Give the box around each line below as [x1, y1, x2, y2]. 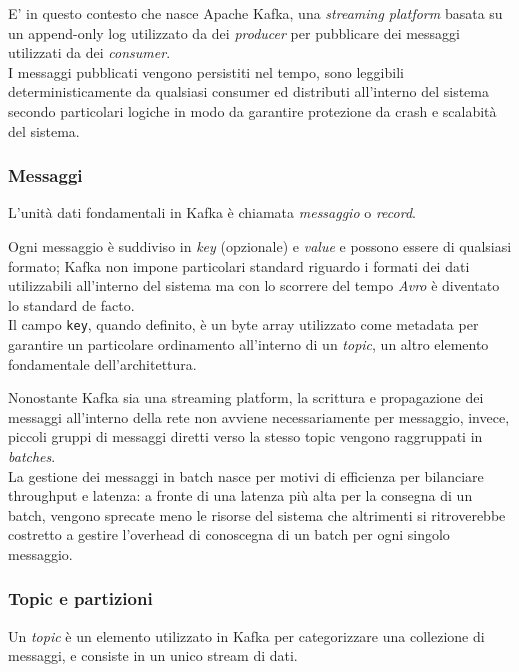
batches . [8, 445, 56, 466]
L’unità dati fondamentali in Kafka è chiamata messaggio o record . [8, 202, 416, 223]
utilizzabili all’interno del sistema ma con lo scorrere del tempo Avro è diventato [8, 275, 500, 296]
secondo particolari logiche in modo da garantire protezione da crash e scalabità [8, 100, 497, 121]
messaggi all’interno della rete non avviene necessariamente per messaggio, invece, [8, 406, 510, 427]
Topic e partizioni [8, 586, 153, 611]
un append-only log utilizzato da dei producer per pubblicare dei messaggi [8, 22, 460, 43]
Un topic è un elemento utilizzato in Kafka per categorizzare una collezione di [8, 625, 485, 646]
